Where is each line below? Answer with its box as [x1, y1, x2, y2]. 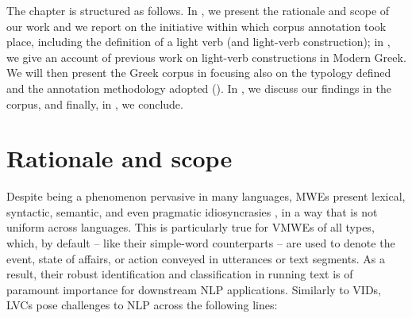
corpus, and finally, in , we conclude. [6, 95, 183, 112]
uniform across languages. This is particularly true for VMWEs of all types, [6, 219, 375, 236]
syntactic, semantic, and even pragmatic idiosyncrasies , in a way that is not [6, 203, 378, 220]
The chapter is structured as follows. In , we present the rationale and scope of [6, 2, 390, 18]
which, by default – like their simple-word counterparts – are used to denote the [6, 235, 395, 251]
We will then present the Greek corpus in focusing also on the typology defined [6, 64, 391, 81]
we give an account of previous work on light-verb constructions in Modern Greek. [6, 48, 406, 65]
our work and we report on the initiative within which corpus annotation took [6, 17, 387, 34]
